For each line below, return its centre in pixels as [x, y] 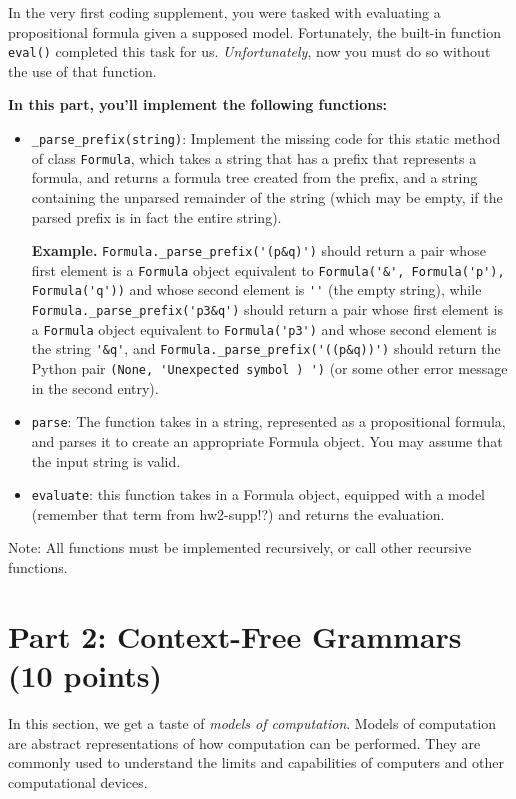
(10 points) [85, 674]
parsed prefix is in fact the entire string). [156, 216]
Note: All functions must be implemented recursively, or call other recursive [240, 547]
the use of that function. [82, 70]
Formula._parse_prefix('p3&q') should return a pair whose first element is [267, 309]
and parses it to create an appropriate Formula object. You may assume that [267, 440]
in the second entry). [95, 387]
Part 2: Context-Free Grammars [235, 635]
